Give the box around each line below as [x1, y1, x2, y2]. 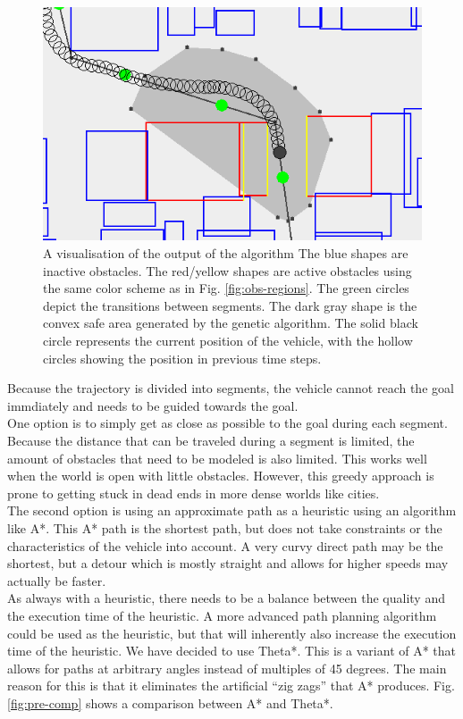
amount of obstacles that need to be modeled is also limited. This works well [7, 448, 427, 467]
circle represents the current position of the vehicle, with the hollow [43, 331, 413, 350]
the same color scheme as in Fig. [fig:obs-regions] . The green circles [43, 279, 409, 297]
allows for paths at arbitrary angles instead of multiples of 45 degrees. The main [7, 658, 447, 677]
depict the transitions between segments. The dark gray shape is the [43, 296, 417, 314]
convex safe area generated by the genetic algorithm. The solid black [43, 314, 418, 332]
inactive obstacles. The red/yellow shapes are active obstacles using [43, 261, 412, 280]
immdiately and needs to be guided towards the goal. [7, 396, 299, 414]
